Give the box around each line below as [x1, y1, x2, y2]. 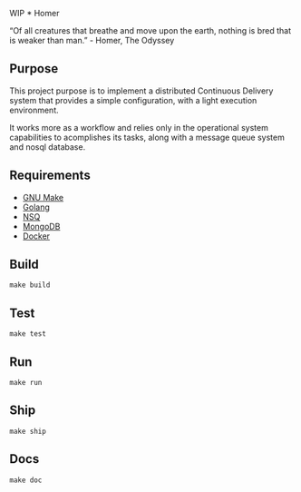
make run [9, 379, 43, 388]
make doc [9, 476, 43, 485]
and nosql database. [9, 141, 86, 153]
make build [9, 280, 51, 290]
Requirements [9, 168, 91, 183]
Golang [22, 202, 50, 212]
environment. [9, 104, 59, 115]
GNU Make [22, 192, 64, 202]
